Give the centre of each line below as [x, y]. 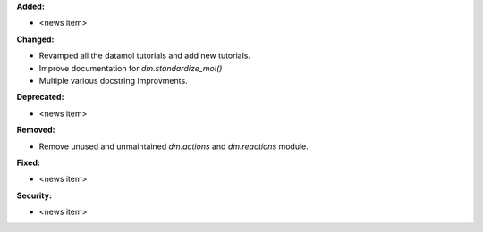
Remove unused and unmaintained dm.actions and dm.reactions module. [174, 146]
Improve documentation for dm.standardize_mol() [131, 68]
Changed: [35, 39]
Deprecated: [40, 97]
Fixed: [28, 162]
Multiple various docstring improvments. [113, 80]
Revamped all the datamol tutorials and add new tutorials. [144, 56]
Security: [34, 195]
